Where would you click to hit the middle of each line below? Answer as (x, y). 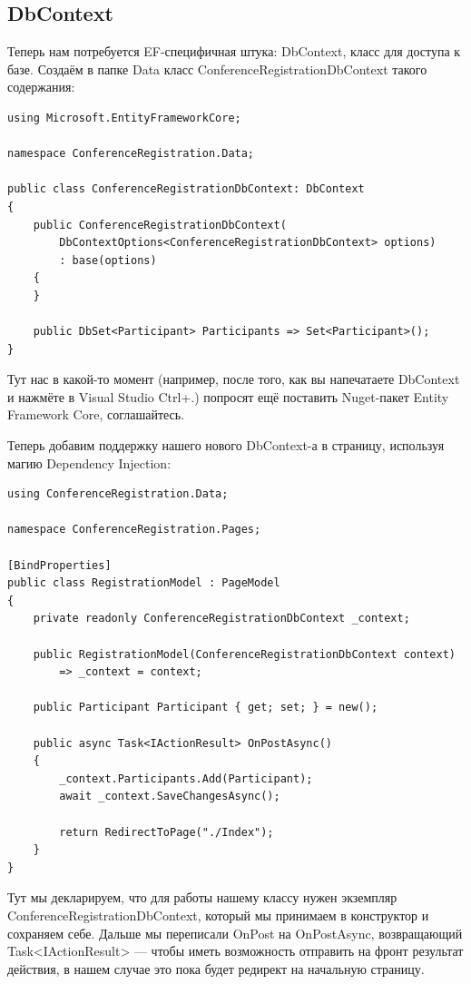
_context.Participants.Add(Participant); (186, 778)
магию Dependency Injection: (89, 462)
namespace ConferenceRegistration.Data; (131, 154)
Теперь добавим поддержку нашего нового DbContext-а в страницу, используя (226, 445)
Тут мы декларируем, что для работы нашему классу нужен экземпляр (202, 897)
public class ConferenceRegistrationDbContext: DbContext (186, 189)
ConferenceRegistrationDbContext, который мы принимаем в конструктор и (218, 915)
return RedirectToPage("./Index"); (167, 832)
